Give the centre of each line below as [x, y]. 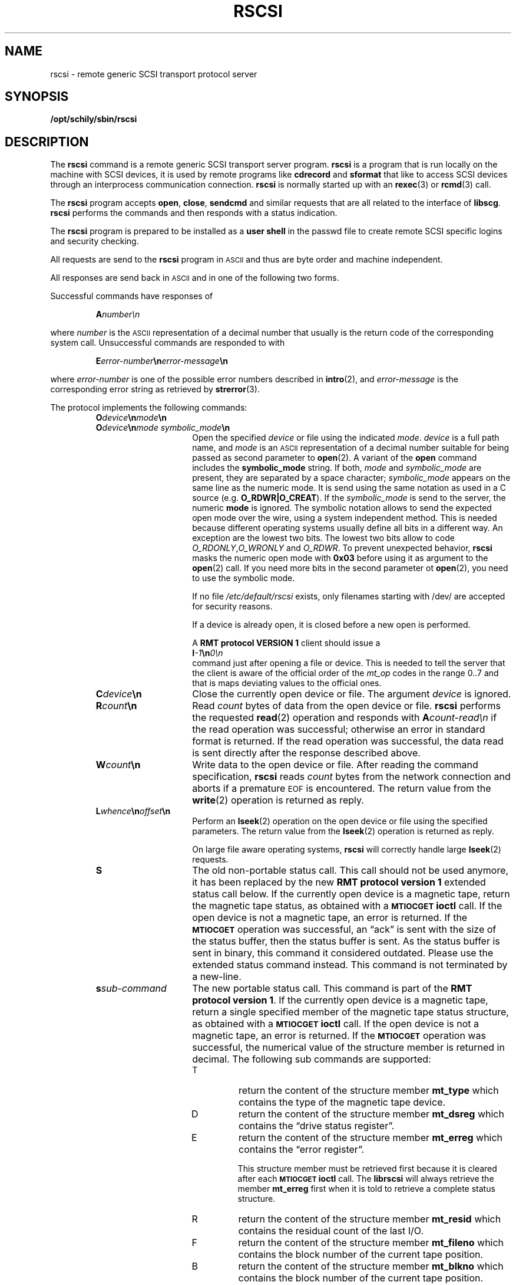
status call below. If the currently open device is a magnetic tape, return [351, 894]
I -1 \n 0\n [208, 653]
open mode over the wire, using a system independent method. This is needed [345, 518]
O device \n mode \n [131, 418]
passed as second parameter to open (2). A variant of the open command [335, 458]
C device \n [119, 694]
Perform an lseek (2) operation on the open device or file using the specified [340, 821]
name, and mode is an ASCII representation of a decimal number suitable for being [351, 448]
